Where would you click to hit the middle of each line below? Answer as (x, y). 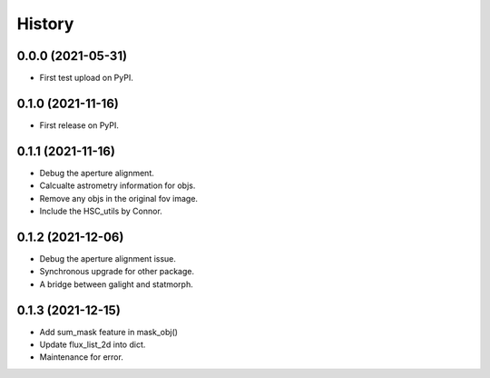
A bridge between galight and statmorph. (117, 284)
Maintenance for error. (82, 357)
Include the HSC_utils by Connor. (101, 211)
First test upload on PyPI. (86, 78)
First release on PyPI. (79, 125)
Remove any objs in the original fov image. (119, 198)
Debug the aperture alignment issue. (108, 258)
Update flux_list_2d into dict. (93, 344)
